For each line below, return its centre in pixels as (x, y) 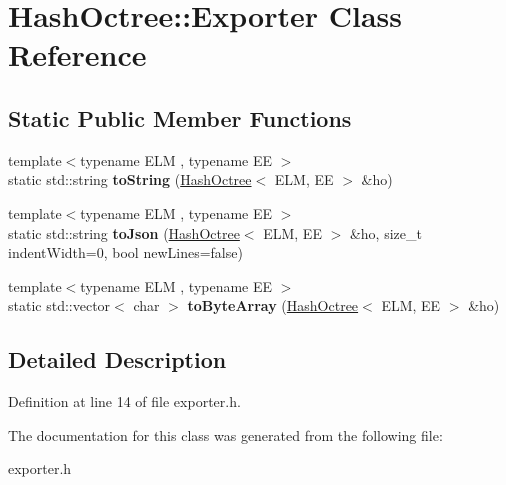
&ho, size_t (385, 232)
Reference (77, 54)
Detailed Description (117, 359)
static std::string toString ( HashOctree (130, 179)
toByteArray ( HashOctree (273, 305)
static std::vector (59, 305)
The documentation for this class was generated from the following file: (225, 434)
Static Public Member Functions (180, 117)
